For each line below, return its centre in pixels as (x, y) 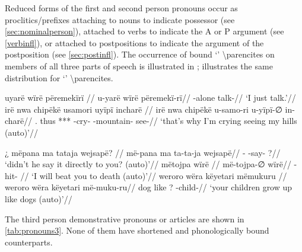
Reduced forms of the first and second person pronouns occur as (121, 8)
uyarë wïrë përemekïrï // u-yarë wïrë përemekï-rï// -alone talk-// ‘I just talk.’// (150, 98)
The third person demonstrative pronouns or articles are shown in (125, 218)
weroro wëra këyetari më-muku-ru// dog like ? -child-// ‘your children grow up (149, 187)
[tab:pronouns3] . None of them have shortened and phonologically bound (137, 230)
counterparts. (29, 242)
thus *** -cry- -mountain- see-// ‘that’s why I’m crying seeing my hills (169, 121)
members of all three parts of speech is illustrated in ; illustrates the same (139, 66)
